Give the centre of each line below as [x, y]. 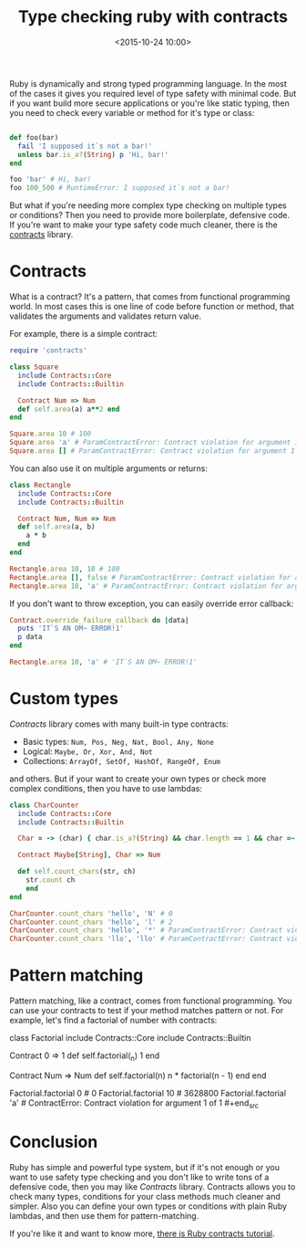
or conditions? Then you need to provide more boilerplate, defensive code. [149, 215]
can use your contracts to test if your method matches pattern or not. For [147, 1011]
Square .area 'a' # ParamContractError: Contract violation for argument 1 [154, 443]
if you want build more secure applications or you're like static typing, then [149, 103]
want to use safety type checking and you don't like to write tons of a [139, 1177]
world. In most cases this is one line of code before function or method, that [152, 307]
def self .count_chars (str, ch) [77, 872]
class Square [34, 367]
